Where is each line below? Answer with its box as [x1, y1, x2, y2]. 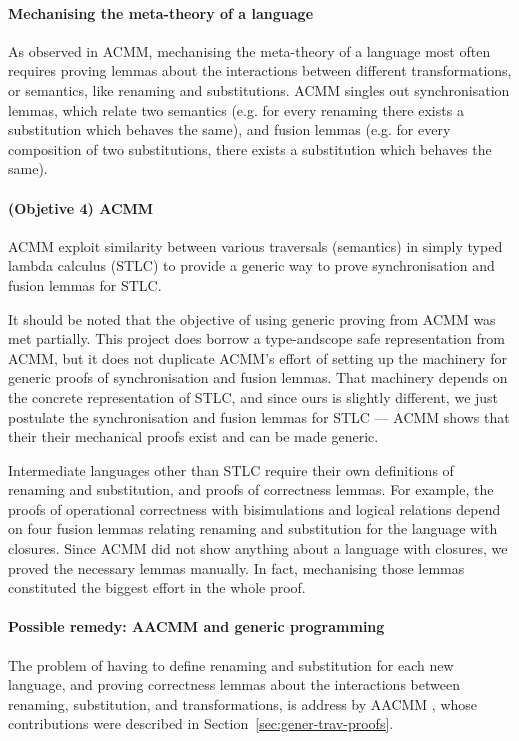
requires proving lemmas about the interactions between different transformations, [8, 60, 512, 81]
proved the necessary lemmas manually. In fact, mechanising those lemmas [8, 557, 465, 578]
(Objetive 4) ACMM [8, 197, 154, 218]
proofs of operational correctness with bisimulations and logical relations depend [8, 498, 501, 519]
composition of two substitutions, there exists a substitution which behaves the [8, 138, 492, 159]
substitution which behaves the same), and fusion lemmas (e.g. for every [8, 119, 451, 140]
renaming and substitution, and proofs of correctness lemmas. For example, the [8, 479, 494, 500]
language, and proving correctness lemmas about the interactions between [8, 674, 460, 695]
